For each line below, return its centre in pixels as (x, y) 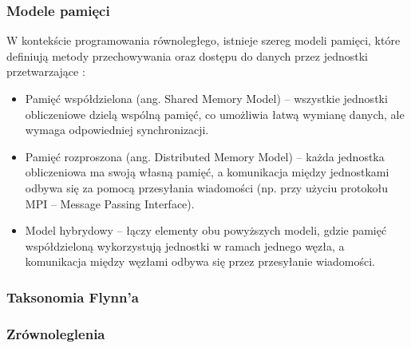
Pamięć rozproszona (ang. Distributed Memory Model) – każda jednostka (205, 156)
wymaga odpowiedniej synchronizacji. (117, 130)
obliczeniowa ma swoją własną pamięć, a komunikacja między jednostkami (207, 172)
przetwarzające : (46, 71)
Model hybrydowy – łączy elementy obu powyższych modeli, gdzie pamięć (206, 230)
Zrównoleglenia (56, 333)
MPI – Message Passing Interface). (110, 203)
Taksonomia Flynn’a (73, 297)
